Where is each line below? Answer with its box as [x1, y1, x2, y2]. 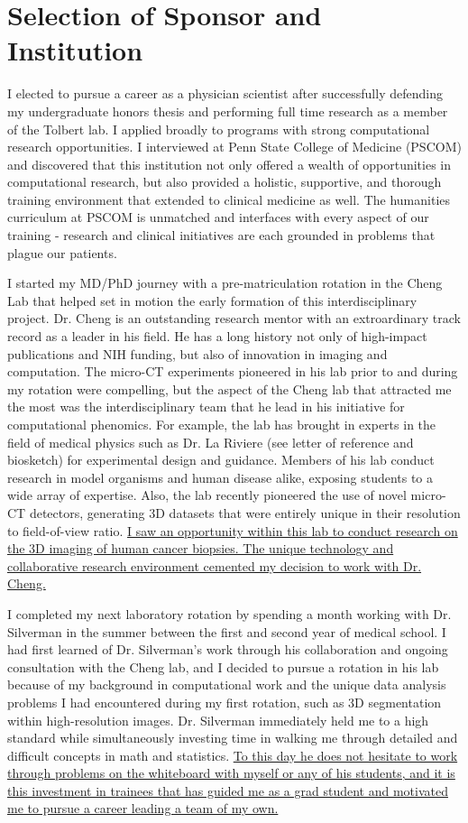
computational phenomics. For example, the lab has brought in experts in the [7, 415, 436, 433]
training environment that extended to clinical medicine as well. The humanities [7, 190, 451, 208]
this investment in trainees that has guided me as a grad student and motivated [7, 781, 448, 800]
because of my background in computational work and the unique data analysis [7, 675, 446, 694]
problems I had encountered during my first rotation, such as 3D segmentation [7, 692, 442, 711]
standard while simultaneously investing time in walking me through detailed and [7, 728, 458, 747]
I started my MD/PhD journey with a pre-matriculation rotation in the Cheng [7, 273, 443, 292]
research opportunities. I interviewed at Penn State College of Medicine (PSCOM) [7, 137, 462, 156]
